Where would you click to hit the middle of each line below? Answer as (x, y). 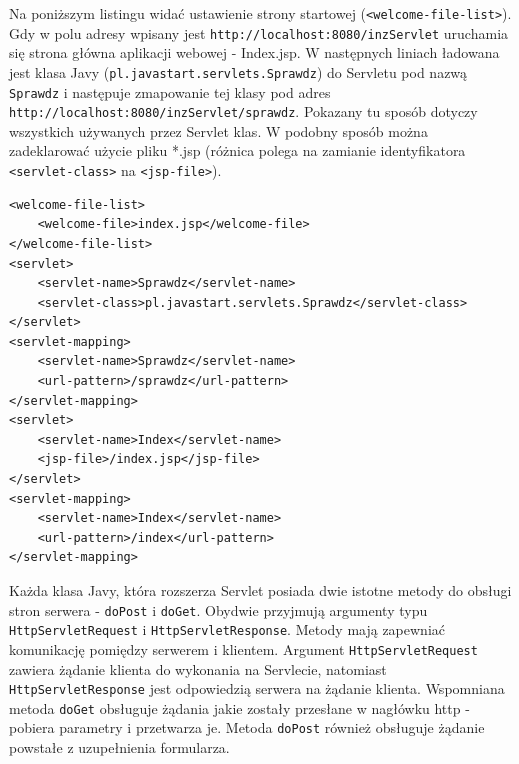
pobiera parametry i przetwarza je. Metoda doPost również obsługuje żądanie (247, 727)
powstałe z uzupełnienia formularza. (119, 747)
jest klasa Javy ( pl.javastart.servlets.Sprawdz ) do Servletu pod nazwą (238, 71)
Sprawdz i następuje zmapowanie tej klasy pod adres (170, 91)
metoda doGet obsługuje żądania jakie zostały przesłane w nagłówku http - (239, 707)
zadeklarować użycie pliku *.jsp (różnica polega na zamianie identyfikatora (237, 150)
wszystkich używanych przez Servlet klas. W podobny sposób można (218, 130)
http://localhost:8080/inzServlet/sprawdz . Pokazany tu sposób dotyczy (243, 111)
